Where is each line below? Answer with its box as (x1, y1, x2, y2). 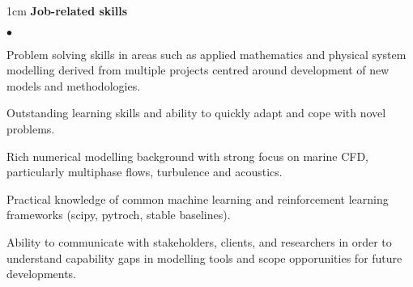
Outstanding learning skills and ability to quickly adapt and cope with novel (6, 104, 386, 121)
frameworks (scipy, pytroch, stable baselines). (6, 206, 231, 223)
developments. (6, 265, 77, 282)
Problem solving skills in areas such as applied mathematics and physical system (6, 45, 407, 62)
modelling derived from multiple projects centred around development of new (6, 61, 390, 78)
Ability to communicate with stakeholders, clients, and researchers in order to (6, 233, 392, 250)
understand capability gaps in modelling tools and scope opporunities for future (6, 249, 402, 266)
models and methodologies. (6, 77, 141, 94)
